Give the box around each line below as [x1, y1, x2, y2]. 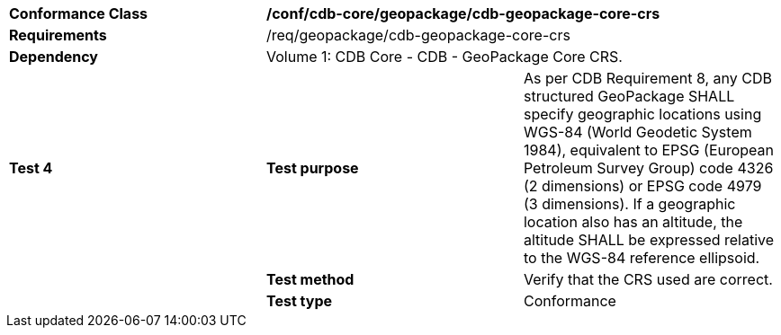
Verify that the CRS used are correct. [523, 270, 773, 288]
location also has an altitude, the [523, 213, 743, 231]
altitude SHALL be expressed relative [523, 231, 775, 249]
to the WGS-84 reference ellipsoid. [523, 249, 760, 267]
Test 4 [9, 159, 53, 177]
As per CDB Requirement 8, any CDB [523, 69, 772, 87]
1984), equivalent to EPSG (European [523, 141, 775, 159]
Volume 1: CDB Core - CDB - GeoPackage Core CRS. [265, 48, 623, 66]
